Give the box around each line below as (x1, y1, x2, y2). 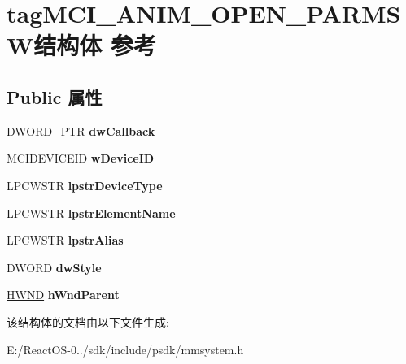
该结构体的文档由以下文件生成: (7, 313, 169, 330)
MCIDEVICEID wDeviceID (7, 149, 155, 167)
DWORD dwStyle (7, 258, 102, 275)
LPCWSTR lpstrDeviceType (7, 176, 163, 193)
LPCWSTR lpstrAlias (7, 232, 124, 249)
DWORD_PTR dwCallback (7, 122, 155, 139)
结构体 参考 (33, 28, 157, 62)
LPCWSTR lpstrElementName (7, 204, 176, 221)
